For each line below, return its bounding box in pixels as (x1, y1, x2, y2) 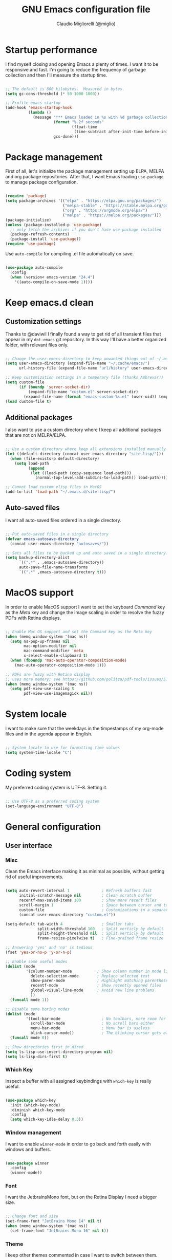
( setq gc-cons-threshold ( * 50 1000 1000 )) (5, 91, 100, 96)
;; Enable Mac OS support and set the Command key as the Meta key (5, 629, 153, 634)
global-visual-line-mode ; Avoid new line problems (30, 988, 155, 993)
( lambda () (28, 110, 52, 115)
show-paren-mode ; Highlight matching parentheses (30, 978, 170, 984)
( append (28, 466, 45, 471)
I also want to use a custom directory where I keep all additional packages (5, 427, 162, 433)
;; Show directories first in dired (5, 1044, 83, 1049)
